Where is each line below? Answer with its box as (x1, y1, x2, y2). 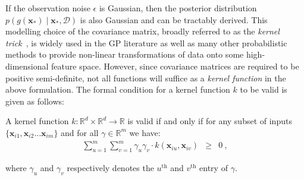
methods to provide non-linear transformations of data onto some (5, 48, 244, 61)
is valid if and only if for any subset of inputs (127, 115, 292, 127)
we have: (129, 126, 161, 138)
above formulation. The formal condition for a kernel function (5, 83, 230, 96)
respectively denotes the (67, 161, 154, 173)
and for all (61, 126, 99, 138)
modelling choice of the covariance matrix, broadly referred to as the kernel (5, 25, 280, 37)
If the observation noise (5, 2, 90, 14)
